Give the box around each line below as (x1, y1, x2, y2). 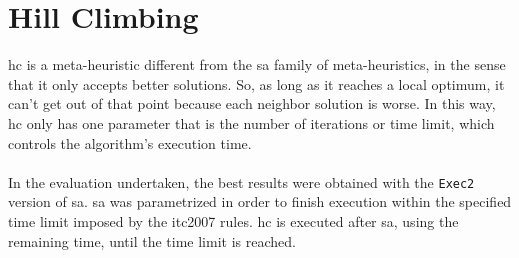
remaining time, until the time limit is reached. (8, 230, 296, 251)
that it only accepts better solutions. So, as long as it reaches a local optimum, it (8, 73, 505, 94)
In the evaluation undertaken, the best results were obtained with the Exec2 (8, 171, 475, 192)
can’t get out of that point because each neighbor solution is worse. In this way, (8, 93, 496, 114)
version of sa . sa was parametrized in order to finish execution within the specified (8, 191, 512, 212)
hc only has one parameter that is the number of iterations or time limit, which (8, 112, 495, 133)
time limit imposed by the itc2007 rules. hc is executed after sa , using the (8, 210, 459, 231)
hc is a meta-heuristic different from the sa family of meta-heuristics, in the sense (8, 54, 506, 75)
